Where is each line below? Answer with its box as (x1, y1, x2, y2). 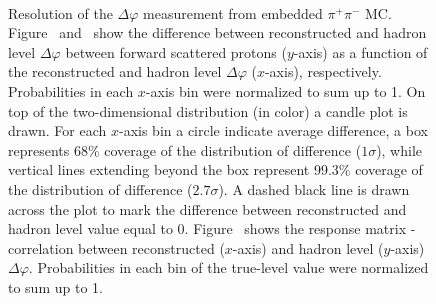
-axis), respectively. (264, 61, 382, 82)
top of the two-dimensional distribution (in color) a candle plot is (8, 100, 408, 121)
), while (376, 139, 423, 160)
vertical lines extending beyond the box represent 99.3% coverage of (8, 159, 423, 180)
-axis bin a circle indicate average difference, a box (118, 120, 428, 141)
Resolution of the (8, 2, 113, 23)
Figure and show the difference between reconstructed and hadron (8, 22, 427, 43)
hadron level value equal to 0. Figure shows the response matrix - (8, 218, 416, 239)
